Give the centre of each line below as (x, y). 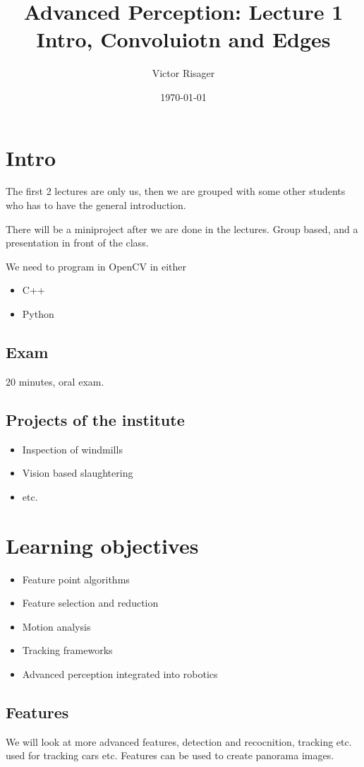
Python (38, 314)
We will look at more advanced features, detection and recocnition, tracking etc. (179, 741)
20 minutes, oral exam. (55, 381)
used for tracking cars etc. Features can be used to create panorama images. (170, 755)
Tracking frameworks (67, 650)
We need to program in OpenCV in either (96, 266)
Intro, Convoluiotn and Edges (183, 39)
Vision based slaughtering (78, 473)
